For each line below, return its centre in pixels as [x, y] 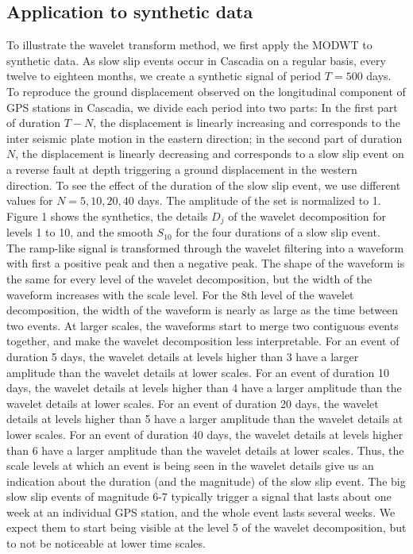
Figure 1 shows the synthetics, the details [107, 215]
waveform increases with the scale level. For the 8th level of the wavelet [180, 294]
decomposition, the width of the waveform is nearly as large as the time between [203, 310]
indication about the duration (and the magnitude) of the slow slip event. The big [206, 481]
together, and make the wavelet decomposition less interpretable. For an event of [203, 341]
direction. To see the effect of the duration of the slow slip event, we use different [204, 185]
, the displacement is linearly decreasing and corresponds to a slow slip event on [210, 154]
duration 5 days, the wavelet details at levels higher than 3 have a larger [183, 356]
